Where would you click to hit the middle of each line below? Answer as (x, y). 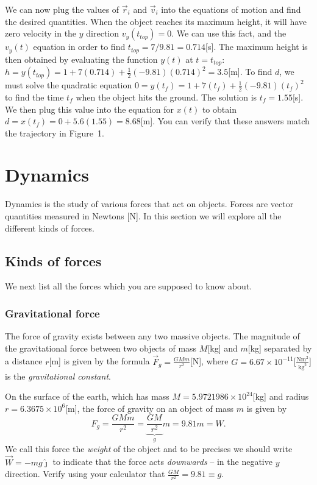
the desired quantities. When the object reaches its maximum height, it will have (156, 21)
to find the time (34, 97)
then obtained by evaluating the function (81, 59)
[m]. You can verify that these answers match (225, 121)
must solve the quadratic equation (69, 85)
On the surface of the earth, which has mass (87, 396)
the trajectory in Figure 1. (55, 133)
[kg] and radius (281, 396)
